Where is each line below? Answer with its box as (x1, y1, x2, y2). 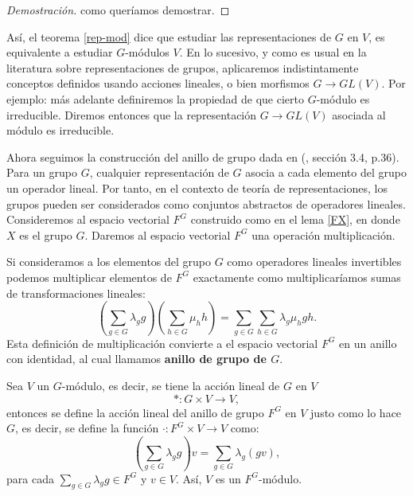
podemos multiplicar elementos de (6, 268, 172, 285)
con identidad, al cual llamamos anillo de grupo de (6, 350, 267, 367)
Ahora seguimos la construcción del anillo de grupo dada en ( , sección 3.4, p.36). (6, 148, 399, 165)
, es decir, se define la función (15, 420, 159, 436)
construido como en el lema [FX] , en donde (190, 211, 400, 228)
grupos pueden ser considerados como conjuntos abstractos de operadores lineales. (6, 195, 406, 212)
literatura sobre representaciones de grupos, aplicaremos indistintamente (6, 59, 359, 76)
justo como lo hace (310, 404, 402, 420)
